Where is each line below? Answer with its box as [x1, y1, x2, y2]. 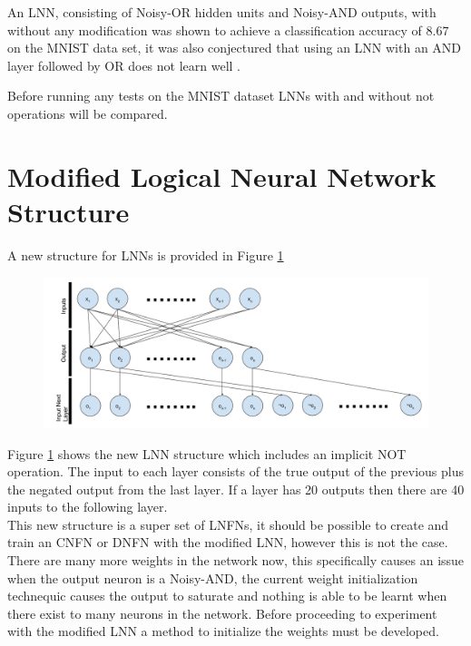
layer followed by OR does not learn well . [7, 55, 241, 74]
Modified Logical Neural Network [7, 157, 437, 194]
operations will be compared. [7, 103, 168, 122]
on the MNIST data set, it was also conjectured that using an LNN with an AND [7, 38, 462, 57]
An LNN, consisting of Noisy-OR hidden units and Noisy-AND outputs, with [7, 3, 437, 21]
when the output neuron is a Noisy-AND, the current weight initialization [7, 568, 418, 587]
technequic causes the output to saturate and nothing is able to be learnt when [7, 586, 447, 605]
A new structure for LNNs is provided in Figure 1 [7, 245, 284, 264]
